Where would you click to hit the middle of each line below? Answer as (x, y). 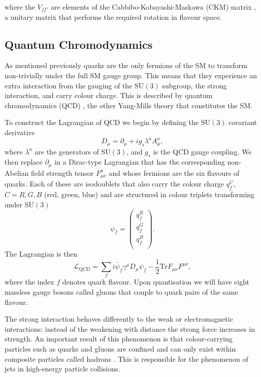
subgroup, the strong (194, 85)
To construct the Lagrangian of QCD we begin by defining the (102, 122)
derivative (20, 132)
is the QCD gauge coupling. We (202, 151)
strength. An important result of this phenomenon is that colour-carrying (119, 339)
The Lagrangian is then (41, 254)
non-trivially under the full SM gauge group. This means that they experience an (131, 75)
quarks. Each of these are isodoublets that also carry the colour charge (115, 184)
